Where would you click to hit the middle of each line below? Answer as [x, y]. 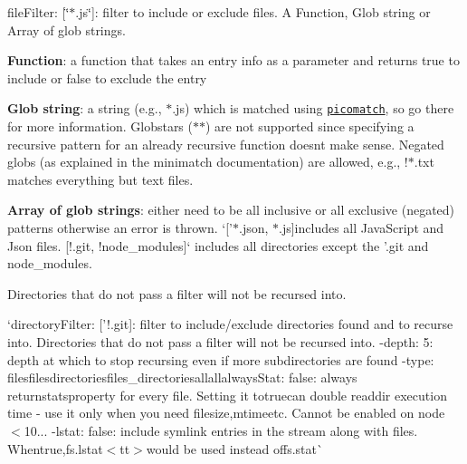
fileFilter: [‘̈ [38, 12]
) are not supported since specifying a [310, 126]
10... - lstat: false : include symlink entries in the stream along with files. [221, 430]
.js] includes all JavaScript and [362, 227]
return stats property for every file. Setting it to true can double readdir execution [227, 395]
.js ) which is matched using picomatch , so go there [313, 108]
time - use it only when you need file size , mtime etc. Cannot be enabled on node [226, 413]
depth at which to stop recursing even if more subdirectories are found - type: [221, 359]
